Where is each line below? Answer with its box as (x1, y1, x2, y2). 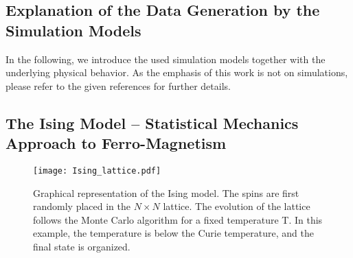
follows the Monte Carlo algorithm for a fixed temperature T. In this (33, 212, 323, 226)
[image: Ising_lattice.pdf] (33, 165, 161, 176)
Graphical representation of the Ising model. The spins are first (33, 185, 299, 200)
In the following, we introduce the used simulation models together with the (5, 51, 326, 66)
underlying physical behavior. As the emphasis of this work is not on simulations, (5, 65, 348, 80)
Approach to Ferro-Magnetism (5, 132, 227, 154)
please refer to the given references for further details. (5, 78, 231, 93)
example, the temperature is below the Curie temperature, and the (33, 226, 314, 240)
